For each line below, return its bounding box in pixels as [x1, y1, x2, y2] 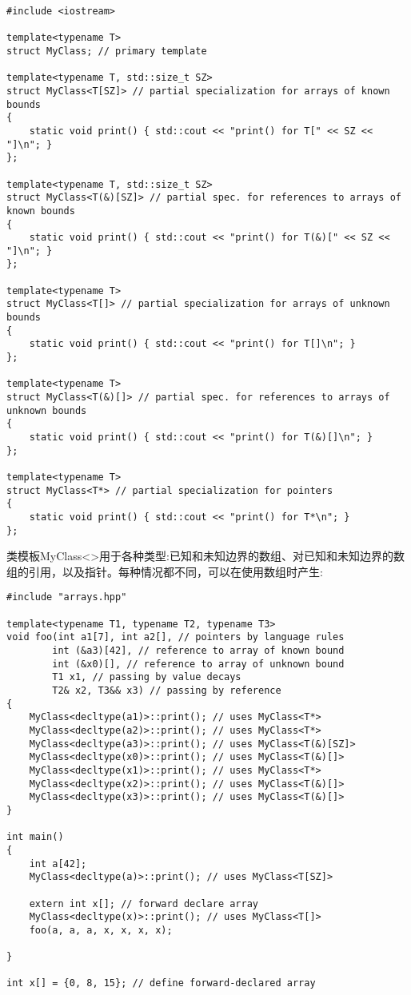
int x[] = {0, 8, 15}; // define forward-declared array [6, 977, 316, 989]
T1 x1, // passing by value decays [52, 671, 241, 683]
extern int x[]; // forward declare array [29, 897, 258, 909]
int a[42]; [29, 858, 87, 870]
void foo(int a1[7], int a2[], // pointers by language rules [6, 631, 345, 643]
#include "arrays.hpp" [6, 591, 127, 603]
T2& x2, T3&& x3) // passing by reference [52, 685, 281, 697]
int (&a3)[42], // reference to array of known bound [52, 645, 345, 657]
